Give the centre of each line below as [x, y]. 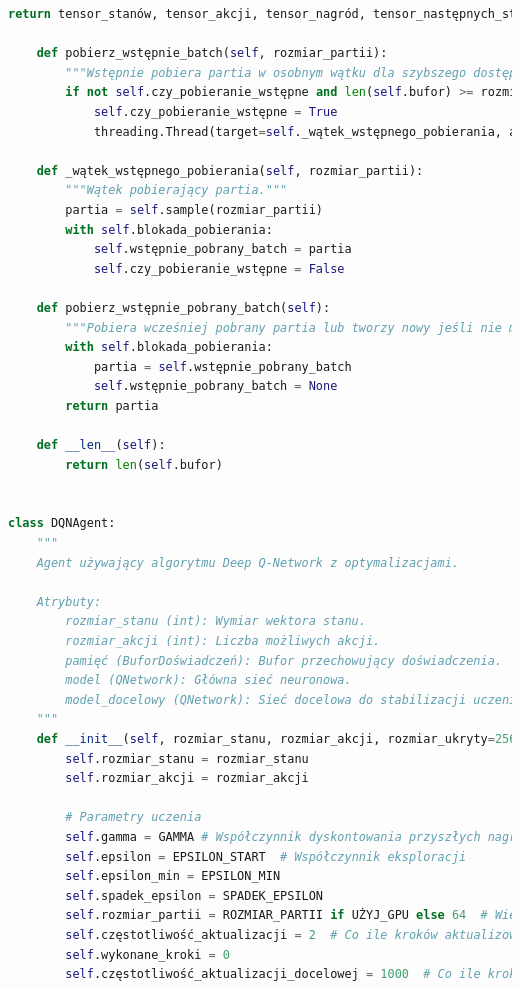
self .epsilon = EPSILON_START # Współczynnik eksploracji [266, 856]
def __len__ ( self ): [101, 445]
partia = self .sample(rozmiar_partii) [194, 209]
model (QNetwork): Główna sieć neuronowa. [208, 680]
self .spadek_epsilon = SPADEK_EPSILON [194, 895]
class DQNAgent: [62, 523]
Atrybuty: [69, 601]
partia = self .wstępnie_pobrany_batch [222, 366]
